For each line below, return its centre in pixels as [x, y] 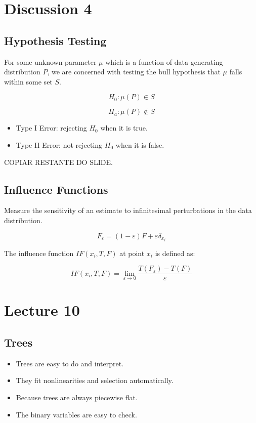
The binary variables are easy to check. [76, 414]
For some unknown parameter [50, 61]
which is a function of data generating [164, 61]
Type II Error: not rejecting [59, 144]
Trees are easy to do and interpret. [70, 363]
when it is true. [124, 128]
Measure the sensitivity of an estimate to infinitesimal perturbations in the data [128, 210]
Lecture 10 [42, 310]
